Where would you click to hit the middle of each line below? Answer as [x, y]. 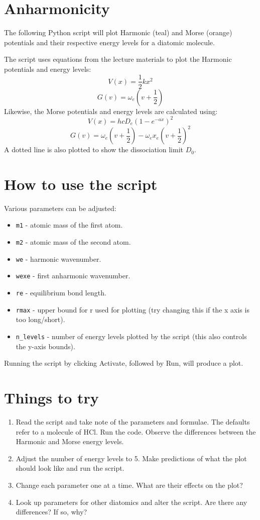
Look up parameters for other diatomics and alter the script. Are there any [132, 502]
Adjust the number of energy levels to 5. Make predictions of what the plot [131, 458]
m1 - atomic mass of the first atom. [69, 225]
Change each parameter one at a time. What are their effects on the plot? [129, 485]
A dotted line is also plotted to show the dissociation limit [94, 149]
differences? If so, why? [51, 512]
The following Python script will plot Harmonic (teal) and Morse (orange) [118, 32]
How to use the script [81, 184]
